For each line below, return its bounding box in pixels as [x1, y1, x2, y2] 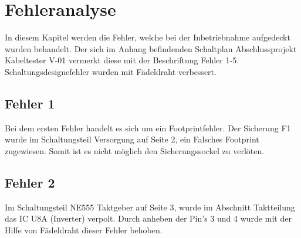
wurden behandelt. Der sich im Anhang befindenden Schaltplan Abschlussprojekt [5, 42, 297, 55]
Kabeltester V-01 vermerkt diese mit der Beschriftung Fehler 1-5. [5, 54, 239, 66]
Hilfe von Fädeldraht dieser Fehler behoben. [5, 223, 163, 236]
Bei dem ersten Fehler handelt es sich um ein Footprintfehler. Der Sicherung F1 [5, 121, 291, 134]
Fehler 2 [5, 173, 55, 191]
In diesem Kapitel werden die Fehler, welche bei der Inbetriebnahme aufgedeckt [5, 31, 290, 43]
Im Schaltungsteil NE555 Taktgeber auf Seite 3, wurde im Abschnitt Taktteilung [5, 200, 295, 213]
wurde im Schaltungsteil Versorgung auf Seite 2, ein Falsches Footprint [5, 133, 259, 145]
